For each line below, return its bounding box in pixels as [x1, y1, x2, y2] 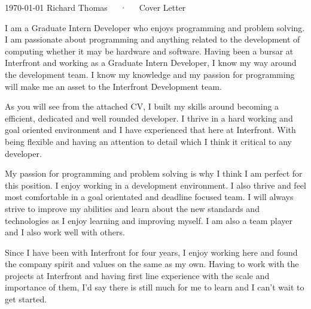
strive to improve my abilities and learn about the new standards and [5, 202, 260, 214]
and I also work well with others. [5, 226, 125, 238]
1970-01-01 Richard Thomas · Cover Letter [5, 1, 186, 13]
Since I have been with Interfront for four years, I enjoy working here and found [5, 246, 298, 258]
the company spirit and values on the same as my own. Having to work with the [5, 257, 299, 270]
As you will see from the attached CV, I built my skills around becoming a [5, 100, 279, 113]
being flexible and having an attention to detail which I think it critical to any [5, 135, 292, 147]
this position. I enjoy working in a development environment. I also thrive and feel [5, 178, 306, 191]
